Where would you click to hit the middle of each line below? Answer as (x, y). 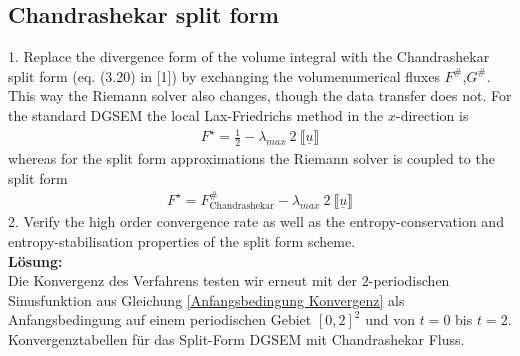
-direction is (432, 114)
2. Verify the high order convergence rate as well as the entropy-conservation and (256, 221)
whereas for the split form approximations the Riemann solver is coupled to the (251, 157)
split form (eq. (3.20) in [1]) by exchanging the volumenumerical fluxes (224, 75)
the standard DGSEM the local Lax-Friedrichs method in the (196, 114)
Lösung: (35, 260)
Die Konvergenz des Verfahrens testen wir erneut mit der (183, 280)
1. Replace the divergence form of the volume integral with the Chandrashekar (249, 56)
